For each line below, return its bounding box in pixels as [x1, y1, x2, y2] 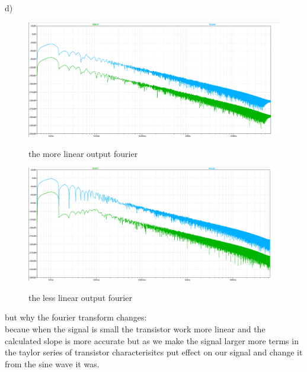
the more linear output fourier [28, 147, 138, 159]
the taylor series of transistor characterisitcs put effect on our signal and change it [5, 346, 303, 358]
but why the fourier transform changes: [5, 311, 147, 323]
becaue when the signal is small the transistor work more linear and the [5, 322, 266, 335]
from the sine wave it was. [5, 357, 100, 370]
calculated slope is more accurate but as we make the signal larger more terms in [5, 334, 299, 347]
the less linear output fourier [28, 291, 132, 303]
